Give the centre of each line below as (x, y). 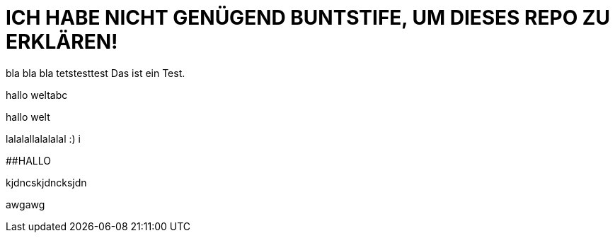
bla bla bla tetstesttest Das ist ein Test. (96, 73)
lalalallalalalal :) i (43, 138)
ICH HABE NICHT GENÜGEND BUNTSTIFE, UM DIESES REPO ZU (308, 18)
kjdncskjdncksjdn (46, 182)
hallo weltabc (37, 95)
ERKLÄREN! (62, 42)
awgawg (25, 204)
